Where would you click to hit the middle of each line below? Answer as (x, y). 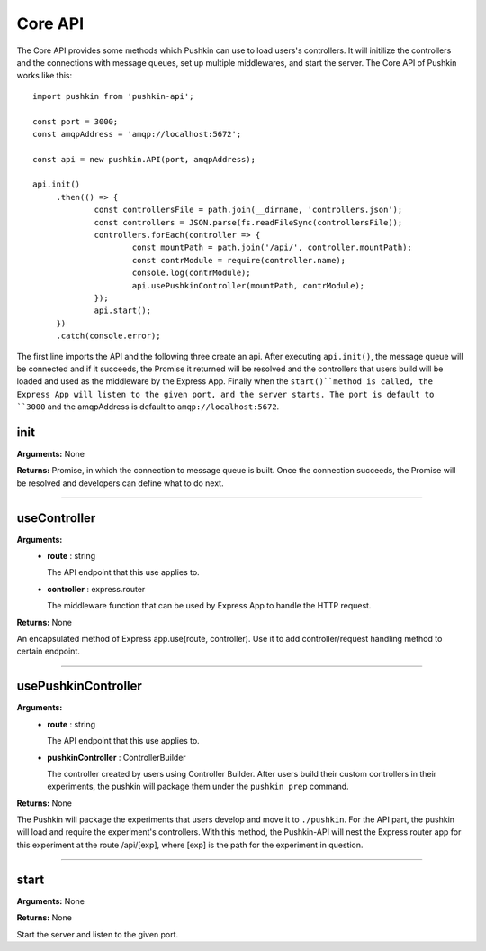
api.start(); (123, 311)
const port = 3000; (76, 121)
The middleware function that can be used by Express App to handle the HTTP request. (209, 606)
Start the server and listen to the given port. (98, 934)
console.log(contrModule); (191, 273)
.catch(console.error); (108, 336)
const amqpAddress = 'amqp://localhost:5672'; (137, 134)
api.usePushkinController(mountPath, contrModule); (248, 285)
